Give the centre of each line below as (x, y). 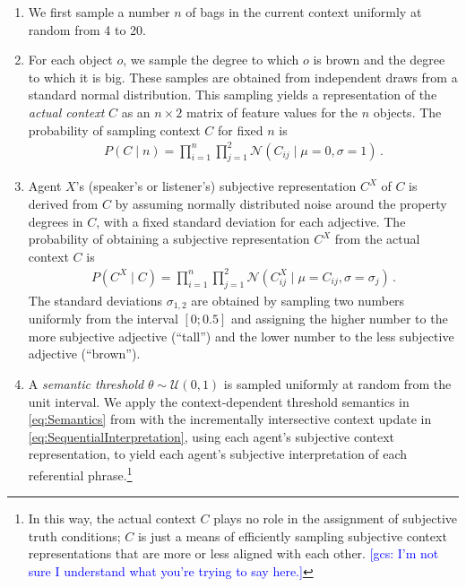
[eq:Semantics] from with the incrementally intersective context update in (230, 419)
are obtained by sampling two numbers (298, 300)
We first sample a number (99, 12)
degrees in (56, 221)
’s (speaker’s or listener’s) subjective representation (216, 186)
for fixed (241, 129)
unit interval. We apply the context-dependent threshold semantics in (219, 401)
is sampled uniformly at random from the (337, 384)
